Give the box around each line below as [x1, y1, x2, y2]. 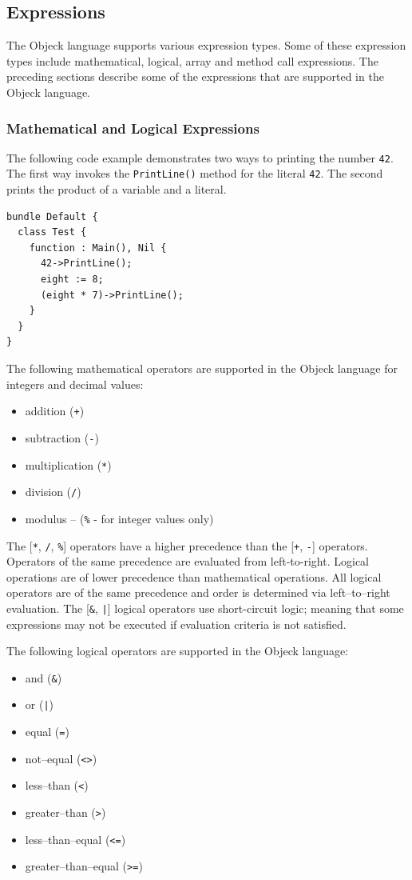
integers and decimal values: [6, 375, 144, 392]
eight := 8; [40, 274, 104, 286]
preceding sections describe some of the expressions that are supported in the [6, 68, 384, 85]
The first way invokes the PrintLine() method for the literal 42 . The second [6, 165, 383, 182]
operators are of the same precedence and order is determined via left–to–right [6, 584, 390, 601]
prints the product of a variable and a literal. [6, 181, 227, 198]
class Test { [18, 226, 87, 238]
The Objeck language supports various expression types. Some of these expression [6, 37, 406, 54]
